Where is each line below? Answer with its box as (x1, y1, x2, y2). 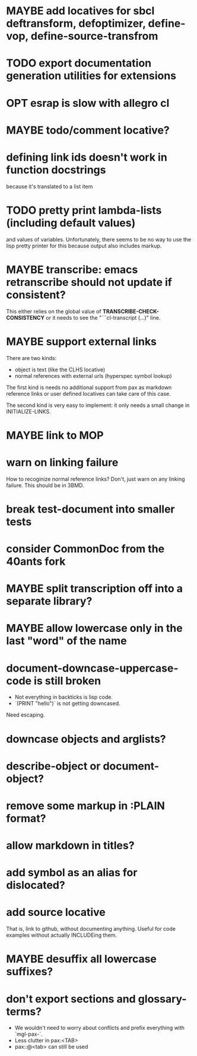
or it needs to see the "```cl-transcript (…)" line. (46, 314, 161, 321)
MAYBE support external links (6, 335, 157, 348)
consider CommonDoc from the (6, 542, 165, 555)
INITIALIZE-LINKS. (6, 408, 52, 415)
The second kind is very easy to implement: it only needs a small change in (6, 402, 190, 409)
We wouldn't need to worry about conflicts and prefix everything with (14, 1025, 185, 1032)
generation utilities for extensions (6, 69, 177, 82)
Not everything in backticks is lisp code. (14, 694, 113, 701)
